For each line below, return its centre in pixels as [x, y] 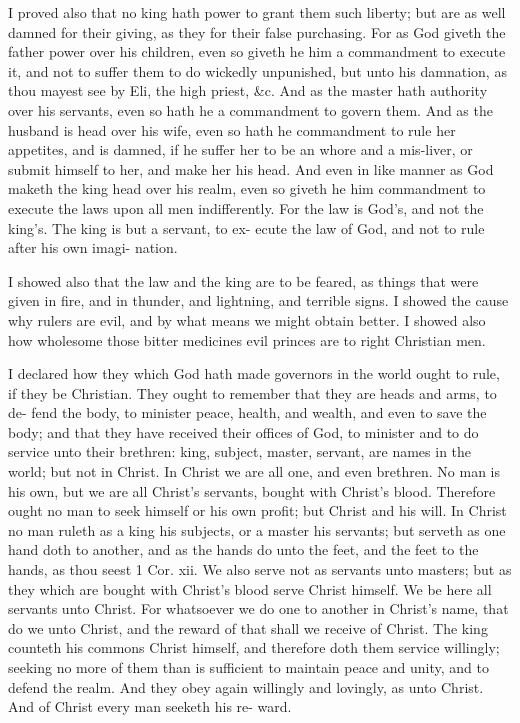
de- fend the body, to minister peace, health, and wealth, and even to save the [247, 412]
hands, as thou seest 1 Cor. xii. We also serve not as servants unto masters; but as [260, 569]
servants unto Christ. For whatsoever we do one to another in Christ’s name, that [258, 608]
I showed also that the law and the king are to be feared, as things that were [243, 280]
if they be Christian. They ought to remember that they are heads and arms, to [252, 392]
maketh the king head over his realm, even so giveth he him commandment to [247, 188]
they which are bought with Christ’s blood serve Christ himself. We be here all [250, 588]
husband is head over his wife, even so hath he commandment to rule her [232, 129]
